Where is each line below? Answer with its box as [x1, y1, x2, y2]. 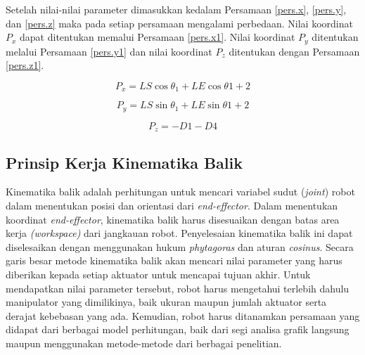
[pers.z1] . [6, 58, 44, 72]
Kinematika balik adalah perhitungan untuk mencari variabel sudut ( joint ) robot [6, 184, 355, 199]
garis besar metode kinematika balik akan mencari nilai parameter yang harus [6, 253, 342, 268]
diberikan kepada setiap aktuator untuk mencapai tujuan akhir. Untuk [6, 266, 311, 281]
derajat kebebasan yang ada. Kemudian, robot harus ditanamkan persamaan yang [6, 308, 360, 323]
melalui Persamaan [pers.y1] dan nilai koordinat [6, 44, 212, 58]
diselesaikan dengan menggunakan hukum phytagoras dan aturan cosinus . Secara [6, 239, 354, 254]
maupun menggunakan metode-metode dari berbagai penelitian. [6, 335, 282, 350]
